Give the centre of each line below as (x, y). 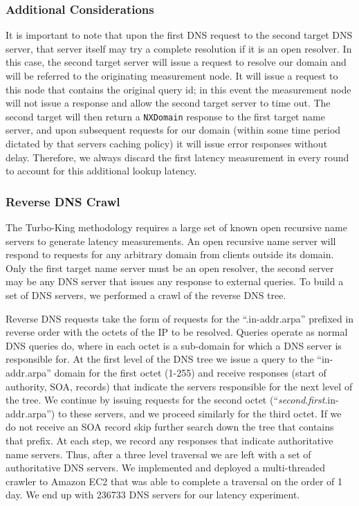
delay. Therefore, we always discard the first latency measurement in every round (177, 157)
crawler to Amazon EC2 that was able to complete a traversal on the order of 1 (174, 481)
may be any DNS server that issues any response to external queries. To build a (175, 281)
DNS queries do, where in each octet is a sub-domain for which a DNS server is (174, 345)
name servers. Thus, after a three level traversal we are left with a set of (158, 454)
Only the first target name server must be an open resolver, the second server (170, 268)
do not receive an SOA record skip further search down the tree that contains (170, 427)
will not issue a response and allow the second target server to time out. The (168, 103)
